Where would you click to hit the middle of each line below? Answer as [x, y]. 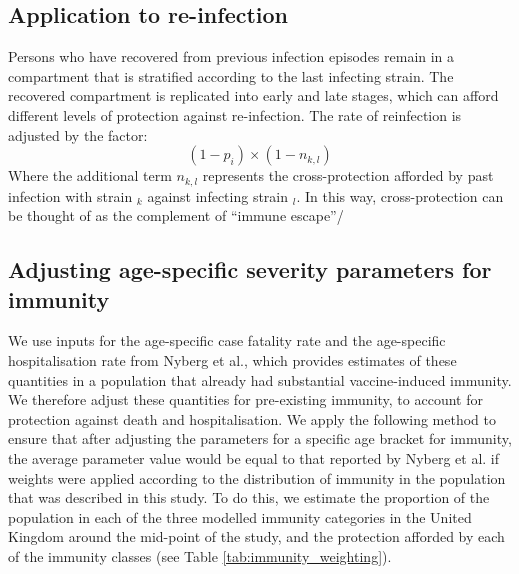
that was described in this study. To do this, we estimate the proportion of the [249, 497]
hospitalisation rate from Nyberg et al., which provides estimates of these [232, 360]
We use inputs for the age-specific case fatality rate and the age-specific [227, 340]
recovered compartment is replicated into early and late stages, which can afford [253, 95]
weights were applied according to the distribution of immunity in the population [257, 477]
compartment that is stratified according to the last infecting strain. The [231, 75]
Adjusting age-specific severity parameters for [250, 269]
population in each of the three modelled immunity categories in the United [240, 516]
